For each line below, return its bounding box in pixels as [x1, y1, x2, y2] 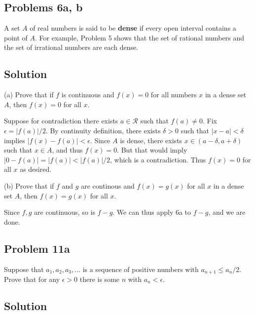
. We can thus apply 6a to [112, 207, 191, 217]
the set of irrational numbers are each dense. [4, 42, 139, 52]
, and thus [52, 145, 83, 155]
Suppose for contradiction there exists [4, 116, 118, 126]
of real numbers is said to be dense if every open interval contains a [30, 23, 236, 33]
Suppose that [4, 264, 44, 274]
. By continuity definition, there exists [45, 125, 161, 135]
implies [4, 135, 25, 145]
